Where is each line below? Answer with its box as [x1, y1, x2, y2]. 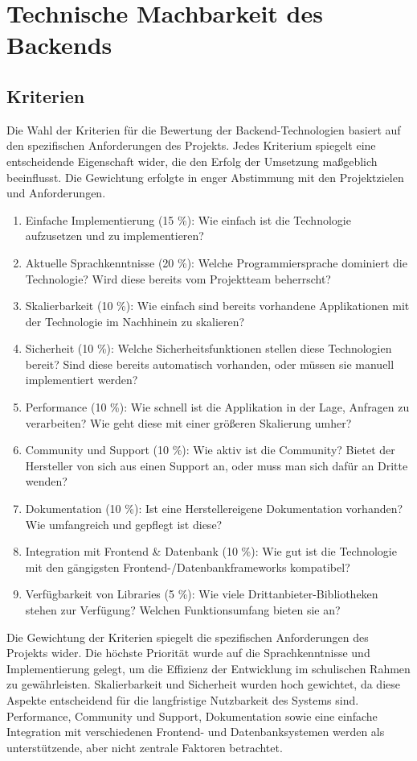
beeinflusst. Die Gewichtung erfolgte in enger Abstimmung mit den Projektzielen [6, 168, 404, 185]
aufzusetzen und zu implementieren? [25, 227, 204, 244]
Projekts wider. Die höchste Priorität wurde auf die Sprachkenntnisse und [6, 644, 370, 661]
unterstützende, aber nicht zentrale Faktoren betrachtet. [6, 738, 283, 755]
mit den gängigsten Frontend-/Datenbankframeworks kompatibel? [25, 558, 350, 575]
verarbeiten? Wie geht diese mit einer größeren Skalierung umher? [25, 414, 352, 431]
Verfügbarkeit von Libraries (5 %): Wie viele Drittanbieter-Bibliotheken [25, 585, 378, 602]
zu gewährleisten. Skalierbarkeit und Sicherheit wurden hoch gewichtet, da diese [6, 676, 400, 693]
